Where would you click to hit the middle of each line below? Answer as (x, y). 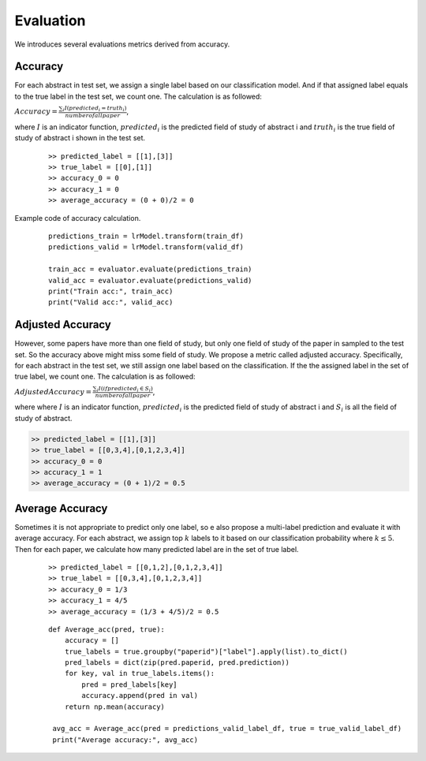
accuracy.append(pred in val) (140, 696)
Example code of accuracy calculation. (78, 218)
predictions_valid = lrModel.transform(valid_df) (146, 247)
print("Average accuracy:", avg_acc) (125, 740)
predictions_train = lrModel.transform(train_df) (146, 236)
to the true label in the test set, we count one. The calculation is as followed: (138, 96)
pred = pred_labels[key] (129, 685)
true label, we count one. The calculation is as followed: (105, 377)
